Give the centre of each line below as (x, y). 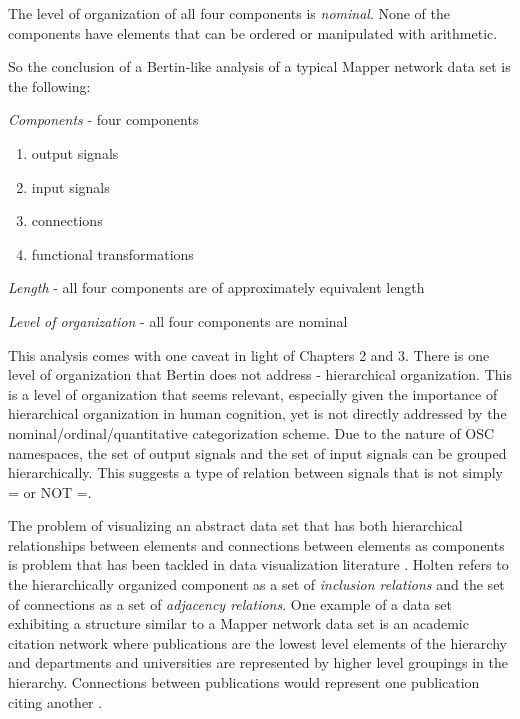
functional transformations (112, 253)
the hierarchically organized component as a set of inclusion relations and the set (256, 584)
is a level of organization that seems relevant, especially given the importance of (253, 393)
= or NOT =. (50, 491)
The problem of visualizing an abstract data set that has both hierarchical (235, 525)
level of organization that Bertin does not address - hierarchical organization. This (260, 374)
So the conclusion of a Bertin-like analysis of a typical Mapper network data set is (259, 66)
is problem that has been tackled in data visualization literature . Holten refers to (258, 564)
